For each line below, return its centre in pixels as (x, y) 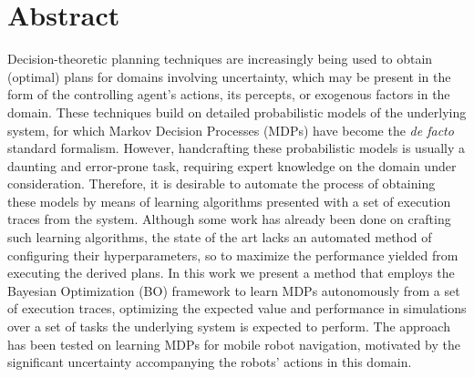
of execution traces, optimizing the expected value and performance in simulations (237, 308)
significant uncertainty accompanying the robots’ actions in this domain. (210, 362)
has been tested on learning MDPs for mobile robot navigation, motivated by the (234, 344)
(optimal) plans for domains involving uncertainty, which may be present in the (229, 76)
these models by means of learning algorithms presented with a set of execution (229, 201)
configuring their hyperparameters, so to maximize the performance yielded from (233, 255)
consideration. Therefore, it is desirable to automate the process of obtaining (222, 183)
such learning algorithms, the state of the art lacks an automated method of (220, 237)
